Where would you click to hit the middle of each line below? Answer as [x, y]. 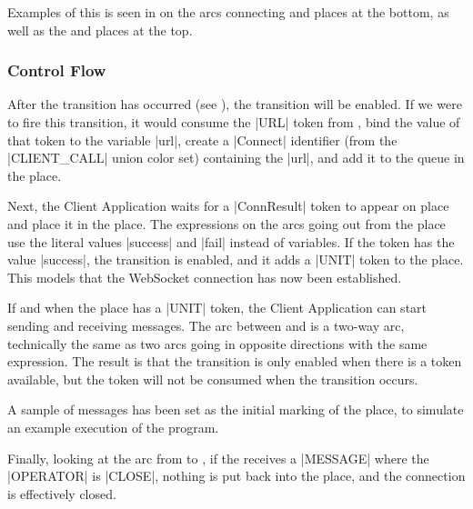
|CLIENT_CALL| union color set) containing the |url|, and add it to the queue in [236, 158]
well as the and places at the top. [100, 30]
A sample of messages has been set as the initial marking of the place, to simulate [236, 409]
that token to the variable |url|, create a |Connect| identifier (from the [202, 140]
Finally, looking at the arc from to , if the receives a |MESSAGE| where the [218, 458]
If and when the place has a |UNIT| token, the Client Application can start [217, 308]
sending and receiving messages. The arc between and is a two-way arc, [206, 325]
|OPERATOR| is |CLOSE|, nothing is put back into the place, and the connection [236, 476]
